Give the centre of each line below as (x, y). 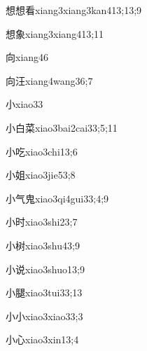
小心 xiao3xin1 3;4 (42, 339)
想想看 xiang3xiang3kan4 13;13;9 (74, 10)
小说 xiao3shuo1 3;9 (45, 269)
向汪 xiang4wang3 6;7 (49, 80)
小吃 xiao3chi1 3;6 (42, 151)
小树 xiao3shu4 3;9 (43, 245)
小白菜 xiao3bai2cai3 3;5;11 (62, 127)
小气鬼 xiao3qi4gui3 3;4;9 (57, 198)
